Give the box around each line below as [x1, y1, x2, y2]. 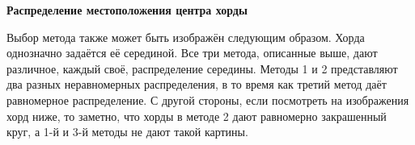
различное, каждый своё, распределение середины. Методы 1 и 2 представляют [6, 60, 398, 77]
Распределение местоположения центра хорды [6, 2, 248, 18]
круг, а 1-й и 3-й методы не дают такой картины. [6, 123, 248, 140]
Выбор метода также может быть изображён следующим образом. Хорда [6, 28, 365, 45]
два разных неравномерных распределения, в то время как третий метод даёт [6, 76, 387, 93]
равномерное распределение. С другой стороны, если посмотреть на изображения [6, 91, 409, 108]
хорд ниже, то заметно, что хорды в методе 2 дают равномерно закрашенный [6, 107, 387, 124]
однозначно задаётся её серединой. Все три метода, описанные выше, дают [6, 44, 378, 61]
